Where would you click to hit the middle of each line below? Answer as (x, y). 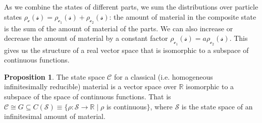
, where (161, 106)
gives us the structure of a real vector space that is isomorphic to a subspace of (126, 50)
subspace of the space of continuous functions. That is (88, 96)
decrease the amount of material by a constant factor (86, 38)
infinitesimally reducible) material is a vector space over (90, 86)
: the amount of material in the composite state (183, 16)
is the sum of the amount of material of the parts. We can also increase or (119, 28)
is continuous (126, 106)
